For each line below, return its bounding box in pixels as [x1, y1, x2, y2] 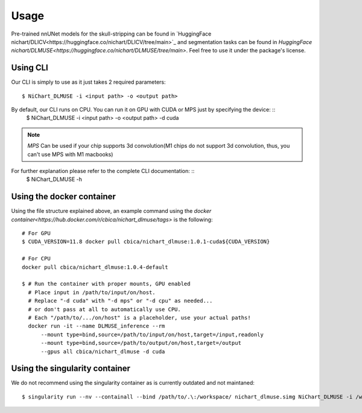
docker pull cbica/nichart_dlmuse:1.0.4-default [22, 263, 168, 271]
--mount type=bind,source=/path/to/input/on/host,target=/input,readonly [40, 331, 264, 338]
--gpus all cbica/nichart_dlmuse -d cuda [40, 348, 165, 355]
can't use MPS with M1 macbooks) [27, 151, 113, 158]
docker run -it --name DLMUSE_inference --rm [28, 323, 165, 330]
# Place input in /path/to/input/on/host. [28, 289, 156, 295]
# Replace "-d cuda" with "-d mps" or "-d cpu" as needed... [28, 297, 213, 304]
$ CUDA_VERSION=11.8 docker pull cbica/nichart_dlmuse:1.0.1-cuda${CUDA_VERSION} [22, 238, 270, 245]
